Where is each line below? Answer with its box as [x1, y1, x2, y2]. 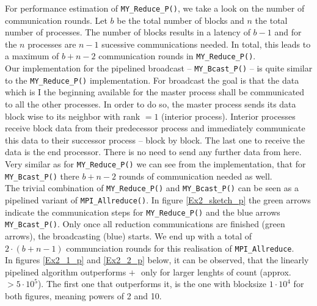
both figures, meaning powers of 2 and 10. [5, 289, 162, 302]
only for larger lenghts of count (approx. [141, 265, 291, 278]
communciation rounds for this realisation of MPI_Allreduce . [66, 241, 294, 254]
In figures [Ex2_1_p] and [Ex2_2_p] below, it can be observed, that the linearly [5, 253, 309, 266]
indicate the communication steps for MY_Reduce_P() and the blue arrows [5, 205, 280, 218]
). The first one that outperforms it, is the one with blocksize [37, 277, 267, 290]
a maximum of [5, 49, 59, 62]
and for [274, 26, 302, 38]
